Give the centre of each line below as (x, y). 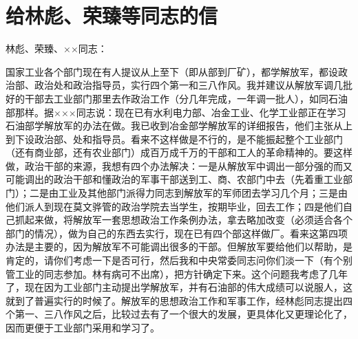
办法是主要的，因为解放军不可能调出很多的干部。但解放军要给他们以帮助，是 (179, 247)
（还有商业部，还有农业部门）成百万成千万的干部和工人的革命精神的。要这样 (179, 152)
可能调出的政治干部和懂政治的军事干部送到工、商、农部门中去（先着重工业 (174, 179)
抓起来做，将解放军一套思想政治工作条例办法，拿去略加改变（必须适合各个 (183, 220)
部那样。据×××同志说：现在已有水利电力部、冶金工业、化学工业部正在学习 (176, 112)
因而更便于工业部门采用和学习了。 (83, 327)
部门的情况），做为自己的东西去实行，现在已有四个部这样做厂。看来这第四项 (177, 233)
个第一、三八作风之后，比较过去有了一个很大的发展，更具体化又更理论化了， (179, 314)
